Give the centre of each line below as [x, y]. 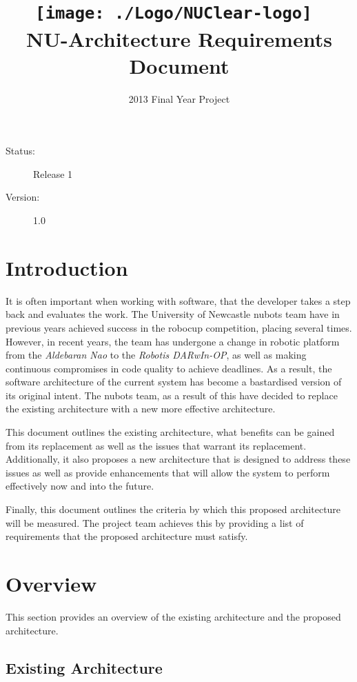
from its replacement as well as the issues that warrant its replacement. [156, 445]
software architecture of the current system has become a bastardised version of [174, 382]
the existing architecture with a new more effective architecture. [141, 409]
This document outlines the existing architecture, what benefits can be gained [170, 432]
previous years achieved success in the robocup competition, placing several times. [179, 327]
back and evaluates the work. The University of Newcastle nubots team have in [173, 314]
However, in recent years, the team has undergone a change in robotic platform [173, 341]
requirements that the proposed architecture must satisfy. [127, 536]
